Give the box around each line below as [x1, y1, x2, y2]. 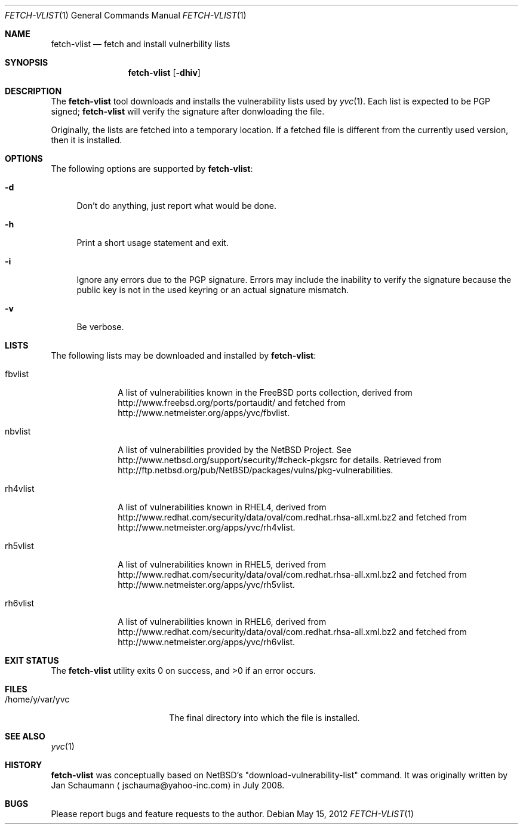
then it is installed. [51, 135, 122, 145]
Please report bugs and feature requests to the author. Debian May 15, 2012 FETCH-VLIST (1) [51, 809, 414, 819]
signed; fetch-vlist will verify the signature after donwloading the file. [51, 106, 325, 116]
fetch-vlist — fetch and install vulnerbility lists [51, 39, 230, 49]
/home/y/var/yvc [5, 694, 70, 704]
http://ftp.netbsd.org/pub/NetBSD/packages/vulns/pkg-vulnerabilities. [118, 465, 393, 475]
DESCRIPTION [5, 86, 62, 96]
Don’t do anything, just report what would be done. [76, 201, 276, 211]
